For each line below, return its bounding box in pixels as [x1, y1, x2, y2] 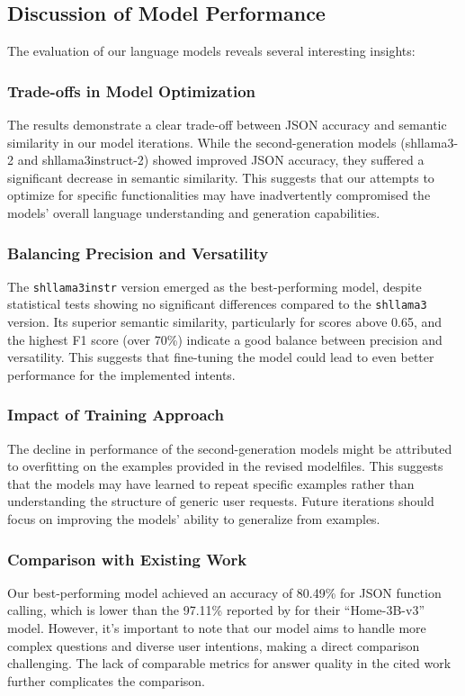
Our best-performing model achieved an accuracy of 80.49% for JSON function [7, 583, 442, 601]
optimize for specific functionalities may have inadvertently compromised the [7, 185, 431, 204]
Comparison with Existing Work [7, 547, 247, 570]
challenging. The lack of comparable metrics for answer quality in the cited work [7, 654, 452, 673]
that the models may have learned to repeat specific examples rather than [7, 474, 415, 493]
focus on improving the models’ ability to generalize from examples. [7, 510, 380, 529]
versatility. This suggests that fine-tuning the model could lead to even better [7, 348, 434, 366]
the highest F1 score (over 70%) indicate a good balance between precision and [7, 330, 443, 348]
